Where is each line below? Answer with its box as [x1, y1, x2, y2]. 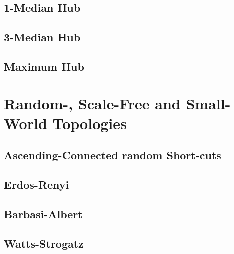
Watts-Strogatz [4, 235, 84, 251]
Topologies [52, 112, 127, 133]
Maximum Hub [4, 58, 84, 74]
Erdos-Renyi [4, 177, 69, 192]
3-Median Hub [4, 29, 81, 45]
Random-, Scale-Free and [4, 93, 181, 113]
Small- [186, 93, 231, 113]
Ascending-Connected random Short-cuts [4, 147, 221, 163]
